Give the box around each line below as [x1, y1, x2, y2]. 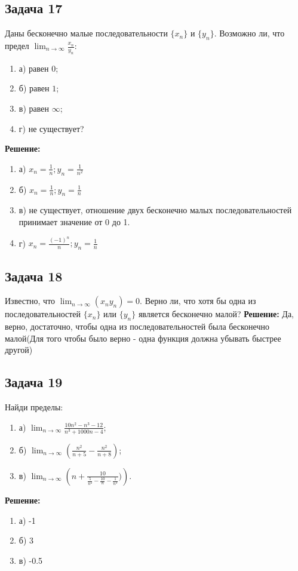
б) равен [19, 82, 50, 94]
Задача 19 [5, 373, 63, 391]
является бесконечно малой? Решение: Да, [138, 308, 294, 320]
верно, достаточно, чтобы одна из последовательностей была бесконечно [5, 320, 270, 333]
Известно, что [5, 294, 56, 307]
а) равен [19, 62, 49, 74]
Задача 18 [5, 266, 63, 285]
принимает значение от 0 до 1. [19, 215, 130, 228]
